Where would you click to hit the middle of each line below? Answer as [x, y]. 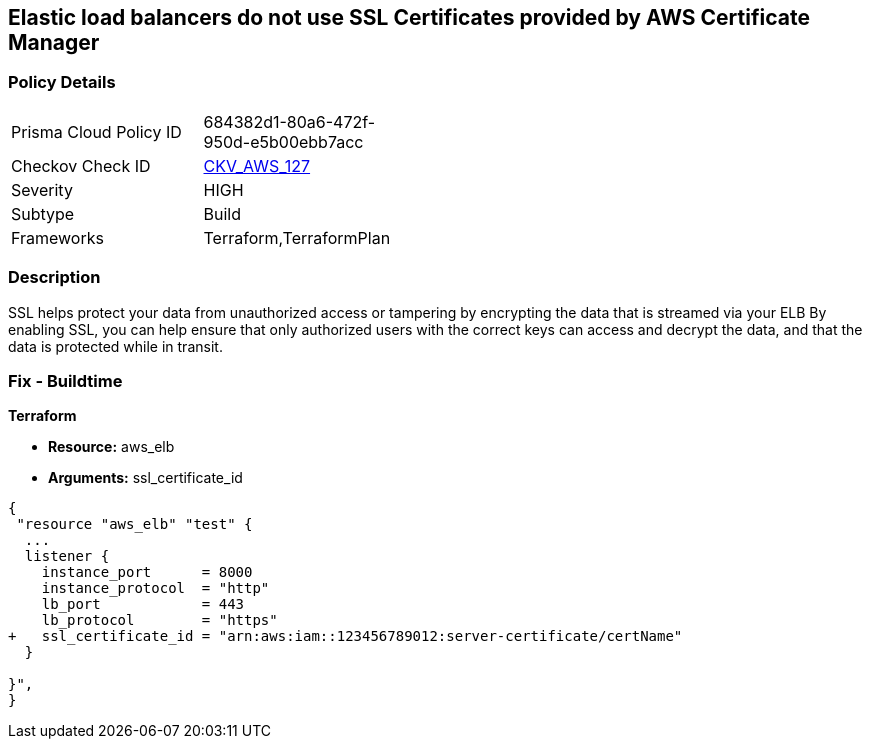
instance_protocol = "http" [155, 588]
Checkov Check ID [81, 165]
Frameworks [57, 237]
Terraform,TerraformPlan [297, 237]
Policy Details [62, 82]
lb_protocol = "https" [159, 620]
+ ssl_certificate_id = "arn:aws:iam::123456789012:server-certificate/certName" [345, 636]
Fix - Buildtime [65, 380]
